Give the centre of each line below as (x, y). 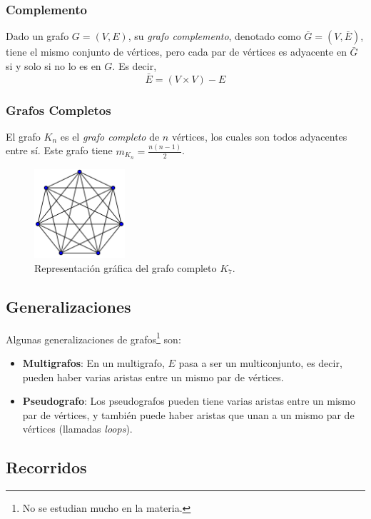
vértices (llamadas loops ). (77, 429)
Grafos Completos (59, 110)
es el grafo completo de (110, 136)
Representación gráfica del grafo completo (126, 267)
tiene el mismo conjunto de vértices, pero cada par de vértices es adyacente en (176, 52)
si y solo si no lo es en (54, 65)
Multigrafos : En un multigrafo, (93, 362)
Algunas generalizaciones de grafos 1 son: (93, 338)
